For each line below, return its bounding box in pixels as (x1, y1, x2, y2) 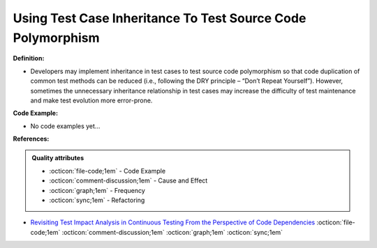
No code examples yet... (30, 122, 101, 130)
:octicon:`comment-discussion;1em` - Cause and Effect (49, 176, 208, 185)
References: (13, 134, 50, 143)
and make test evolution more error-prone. (30, 96, 153, 104)
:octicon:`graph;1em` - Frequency (49, 186, 146, 194)
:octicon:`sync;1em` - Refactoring (49, 196, 145, 205)
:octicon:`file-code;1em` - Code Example (49, 166, 166, 175)
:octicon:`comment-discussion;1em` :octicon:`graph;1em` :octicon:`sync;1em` (61, 228, 283, 236)
